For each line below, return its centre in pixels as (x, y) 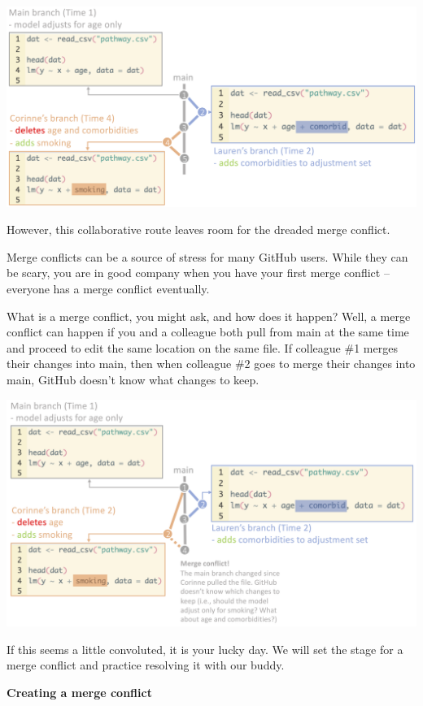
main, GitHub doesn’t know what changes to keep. (133, 379)
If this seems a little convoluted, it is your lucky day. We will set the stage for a (205, 649)
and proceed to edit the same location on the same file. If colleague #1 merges (202, 347)
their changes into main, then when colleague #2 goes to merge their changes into (211, 364)
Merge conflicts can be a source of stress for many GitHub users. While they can (207, 256)
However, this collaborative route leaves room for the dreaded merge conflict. (198, 230)
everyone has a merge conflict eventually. (108, 288)
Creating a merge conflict (79, 692)
